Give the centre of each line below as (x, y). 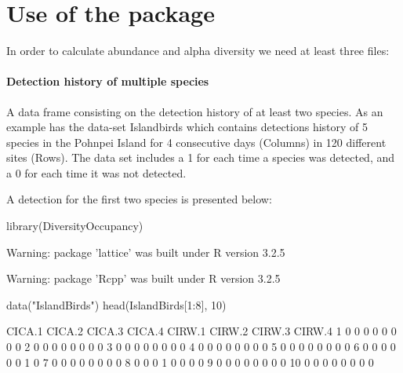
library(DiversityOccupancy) (75, 226)
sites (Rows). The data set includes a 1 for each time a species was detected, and (201, 157)
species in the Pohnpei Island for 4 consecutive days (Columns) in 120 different (196, 142)
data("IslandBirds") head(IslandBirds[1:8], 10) (116, 304)
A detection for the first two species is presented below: (139, 199)
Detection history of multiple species (108, 81)
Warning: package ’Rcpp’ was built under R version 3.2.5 (143, 278)
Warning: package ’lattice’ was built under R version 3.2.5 (146, 252)
